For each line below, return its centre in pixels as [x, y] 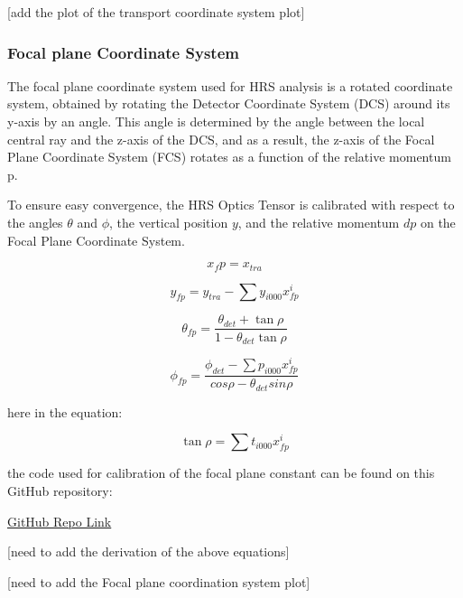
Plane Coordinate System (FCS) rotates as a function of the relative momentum [229, 157]
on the [438, 222]
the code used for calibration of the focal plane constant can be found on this [221, 473]
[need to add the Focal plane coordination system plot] [159, 581]
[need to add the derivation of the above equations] [148, 551]
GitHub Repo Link [60, 521]
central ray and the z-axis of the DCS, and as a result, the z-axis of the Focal [221, 139]
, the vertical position [169, 222]
